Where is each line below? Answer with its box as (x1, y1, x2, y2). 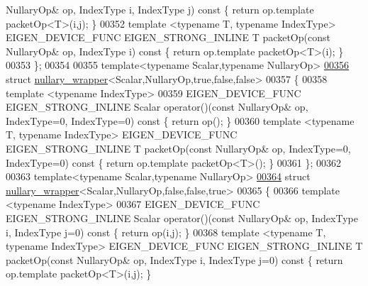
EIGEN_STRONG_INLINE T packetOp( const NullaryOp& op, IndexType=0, (6, 141, 351, 155)
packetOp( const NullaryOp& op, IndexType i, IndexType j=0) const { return (6, 252, 343, 267)
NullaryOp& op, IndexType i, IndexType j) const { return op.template (6, 2, 314, 16)
